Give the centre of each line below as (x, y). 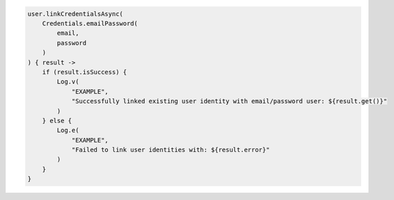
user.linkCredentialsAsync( (75, 14)
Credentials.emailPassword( (90, 23)
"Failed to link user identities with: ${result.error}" (171, 150)
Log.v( (68, 82)
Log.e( (68, 131)
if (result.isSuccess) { (85, 72)
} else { (57, 120)
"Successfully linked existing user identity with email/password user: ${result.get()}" (229, 101)
